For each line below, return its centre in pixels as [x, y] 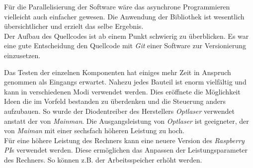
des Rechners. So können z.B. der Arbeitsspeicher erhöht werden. [103, 159]
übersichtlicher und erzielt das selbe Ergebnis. [74, 26]
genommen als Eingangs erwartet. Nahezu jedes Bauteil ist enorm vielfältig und [125, 82]
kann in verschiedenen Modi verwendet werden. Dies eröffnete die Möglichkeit [122, 91]
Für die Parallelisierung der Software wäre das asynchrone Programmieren [117, 6]
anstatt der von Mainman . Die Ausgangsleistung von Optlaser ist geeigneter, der [126, 121]
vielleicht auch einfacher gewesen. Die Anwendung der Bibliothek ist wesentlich [124, 16]
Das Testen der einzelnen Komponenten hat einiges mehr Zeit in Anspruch [118, 72]
